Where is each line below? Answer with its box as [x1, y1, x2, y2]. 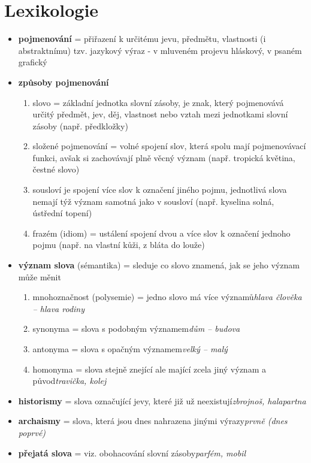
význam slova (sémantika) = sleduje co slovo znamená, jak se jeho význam [18, 259, 300, 271]
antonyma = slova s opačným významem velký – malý [32, 343, 228, 355]
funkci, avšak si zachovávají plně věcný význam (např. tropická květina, [32, 151, 295, 164]
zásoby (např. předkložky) [32, 119, 128, 132]
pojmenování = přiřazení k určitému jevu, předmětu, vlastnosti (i [18, 32, 266, 45]
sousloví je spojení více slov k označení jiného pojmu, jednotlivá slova [32, 183, 287, 196]
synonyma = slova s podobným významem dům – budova [32, 322, 240, 335]
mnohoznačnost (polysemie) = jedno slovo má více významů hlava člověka [32, 290, 302, 303]
